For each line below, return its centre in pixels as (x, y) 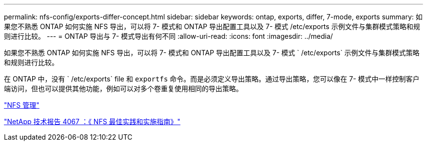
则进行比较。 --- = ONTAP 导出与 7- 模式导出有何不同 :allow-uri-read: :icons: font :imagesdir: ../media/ (168, 36)
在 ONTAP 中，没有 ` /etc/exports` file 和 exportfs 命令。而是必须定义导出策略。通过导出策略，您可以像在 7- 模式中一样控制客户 (212, 79)
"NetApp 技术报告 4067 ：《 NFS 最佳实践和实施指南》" (92, 121)
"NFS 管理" (22, 105)
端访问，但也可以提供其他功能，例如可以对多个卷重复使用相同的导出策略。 (123, 89)
